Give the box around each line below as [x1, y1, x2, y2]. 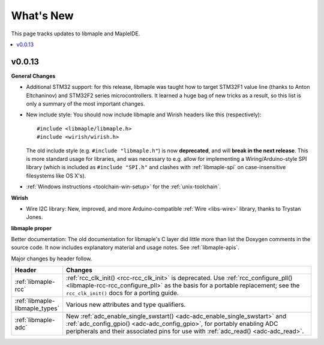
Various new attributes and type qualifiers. [66, 301, 186, 309]
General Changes [11, 72, 56, 79]
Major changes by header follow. [11, 255, 92, 262]
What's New [11, 9, 74, 22]
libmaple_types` [14, 304, 59, 313]
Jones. [26, 214, 43, 221]
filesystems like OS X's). [26, 172, 86, 179]
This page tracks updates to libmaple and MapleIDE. [11, 30, 140, 37]
